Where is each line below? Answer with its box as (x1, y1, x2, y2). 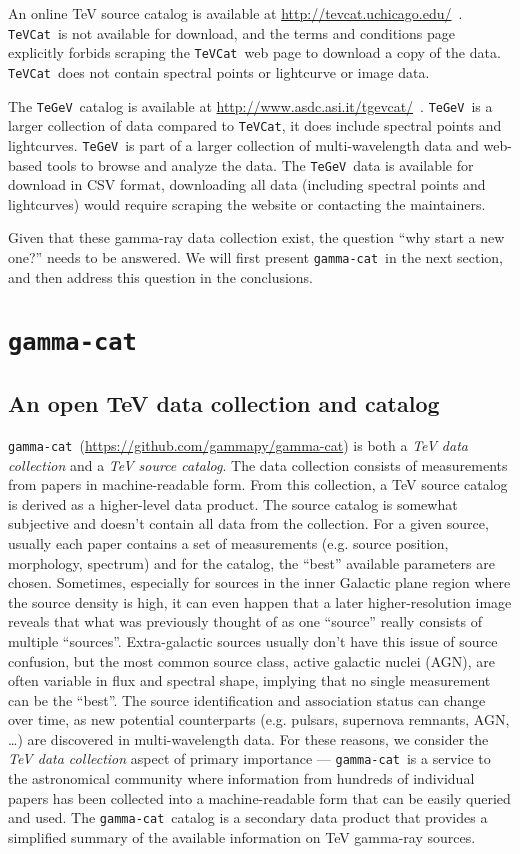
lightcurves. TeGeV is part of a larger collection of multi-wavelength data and (8, 134, 479, 155)
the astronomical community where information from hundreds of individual (8, 768, 475, 789)
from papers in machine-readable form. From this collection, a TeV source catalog (8, 474, 508, 495)
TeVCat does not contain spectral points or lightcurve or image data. (8, 61, 430, 82)
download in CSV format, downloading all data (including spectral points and (8, 174, 486, 195)
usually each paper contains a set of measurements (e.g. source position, (8, 532, 449, 553)
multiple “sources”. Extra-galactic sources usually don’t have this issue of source (8, 630, 498, 651)
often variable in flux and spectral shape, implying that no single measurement (8, 670, 491, 691)
